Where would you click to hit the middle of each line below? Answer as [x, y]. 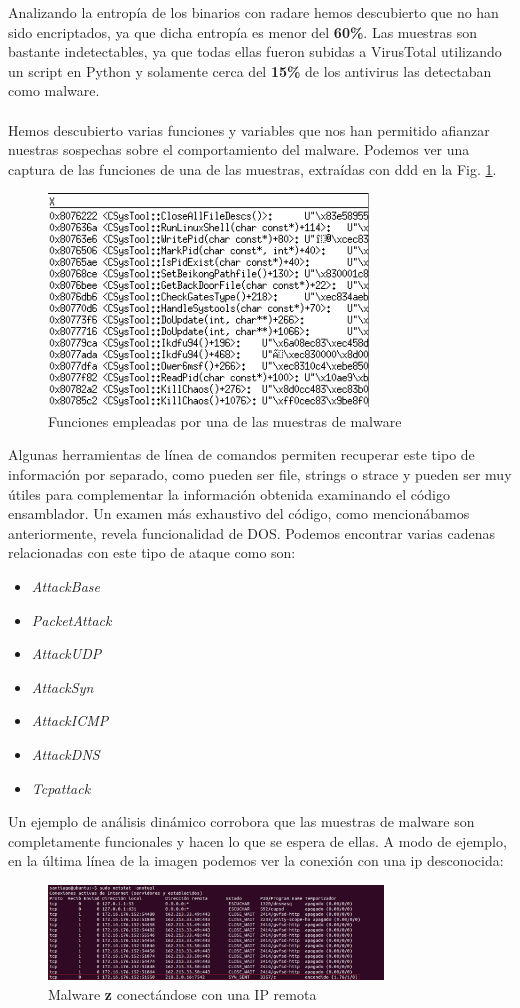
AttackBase [65, 585]
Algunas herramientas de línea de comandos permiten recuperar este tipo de [241, 454]
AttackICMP [70, 720]
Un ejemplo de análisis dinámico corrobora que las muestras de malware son [241, 821]
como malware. [54, 90]
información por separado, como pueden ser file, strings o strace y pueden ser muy [260, 473]
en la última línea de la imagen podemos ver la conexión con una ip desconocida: [256, 860]
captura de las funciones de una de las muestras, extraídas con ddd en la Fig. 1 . [252, 168]
